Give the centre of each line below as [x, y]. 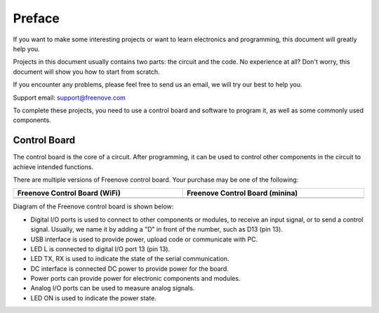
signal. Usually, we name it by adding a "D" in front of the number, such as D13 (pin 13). [157, 229]
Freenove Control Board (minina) [242, 193]
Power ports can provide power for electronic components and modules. [135, 279]
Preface [36, 18]
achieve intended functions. [53, 167]
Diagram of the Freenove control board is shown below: [93, 206]
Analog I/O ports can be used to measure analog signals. [113, 288]
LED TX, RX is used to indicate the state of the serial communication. [130, 259]
